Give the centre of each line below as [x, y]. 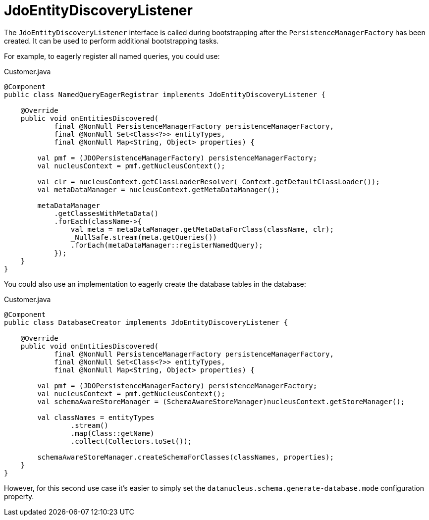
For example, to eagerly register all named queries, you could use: [112, 56]
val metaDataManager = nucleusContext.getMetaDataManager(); [159, 189]
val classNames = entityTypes [96, 417]
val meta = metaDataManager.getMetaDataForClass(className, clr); [202, 229]
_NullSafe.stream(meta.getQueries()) [144, 237]
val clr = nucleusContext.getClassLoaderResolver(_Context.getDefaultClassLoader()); [209, 182]
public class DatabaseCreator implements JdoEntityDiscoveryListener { [146, 322]
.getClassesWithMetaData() [106, 213]
